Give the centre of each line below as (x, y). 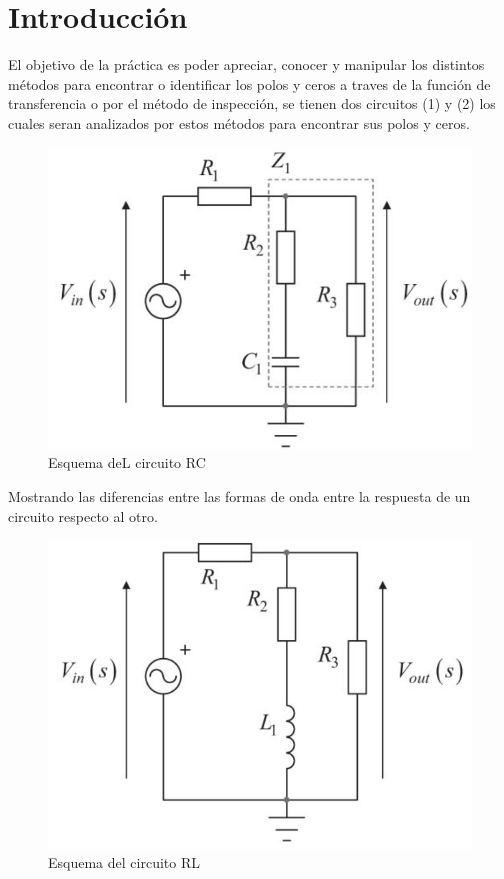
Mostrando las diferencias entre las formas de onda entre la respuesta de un (239, 495)
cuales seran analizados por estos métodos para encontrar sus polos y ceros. (239, 122)
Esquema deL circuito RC (127, 462)
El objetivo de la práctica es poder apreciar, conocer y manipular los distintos (246, 64)
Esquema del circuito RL (124, 862)
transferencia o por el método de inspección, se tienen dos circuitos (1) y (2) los (252, 103)
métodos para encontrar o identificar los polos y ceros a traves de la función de (249, 83)
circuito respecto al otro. (83, 515)
